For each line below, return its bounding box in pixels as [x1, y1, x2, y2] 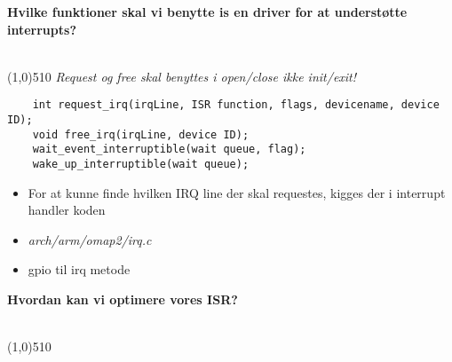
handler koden [28, 201, 106, 219]
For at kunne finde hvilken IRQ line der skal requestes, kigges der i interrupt [28, 183, 446, 201]
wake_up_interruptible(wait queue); [32, 158, 250, 170]
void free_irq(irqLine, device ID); [32, 128, 250, 141]
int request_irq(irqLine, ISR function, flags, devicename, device [32, 98, 440, 112]
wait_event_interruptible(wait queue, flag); [32, 143, 306, 156]
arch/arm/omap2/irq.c [28, 230, 152, 248]
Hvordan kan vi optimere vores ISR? [7, 290, 238, 309]
